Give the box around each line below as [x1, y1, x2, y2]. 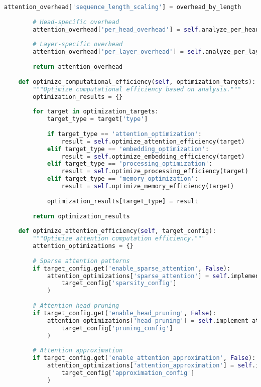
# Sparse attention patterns [33, 257, 130, 265]
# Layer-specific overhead [33, 41, 123, 48]
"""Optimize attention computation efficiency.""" [33, 235, 205, 242]
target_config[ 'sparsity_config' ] [61, 280, 177, 287]
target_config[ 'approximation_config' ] [61, 369, 195, 376]
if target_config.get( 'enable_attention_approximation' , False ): [33, 354, 256, 362]
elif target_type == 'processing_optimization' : [47, 160, 213, 168]
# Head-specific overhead [33, 18, 119, 26]
